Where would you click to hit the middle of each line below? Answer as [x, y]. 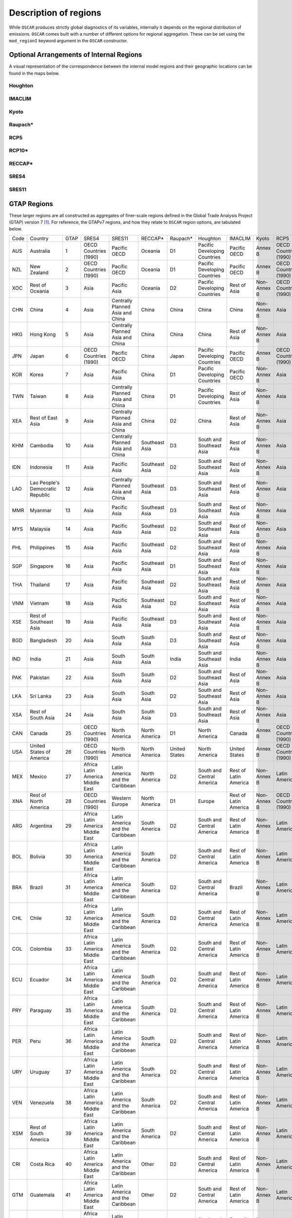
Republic [40, 495]
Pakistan [40, 677]
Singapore [42, 566]
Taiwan [38, 396]
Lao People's [45, 482]
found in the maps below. [34, 73]
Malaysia [40, 529]
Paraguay [41, 1010]
